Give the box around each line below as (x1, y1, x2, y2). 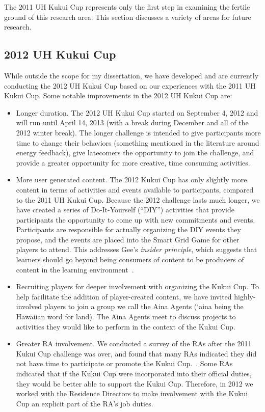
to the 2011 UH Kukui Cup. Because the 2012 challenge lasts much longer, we (16, 194, 260, 205)
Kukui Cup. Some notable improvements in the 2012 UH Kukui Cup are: (4, 90, 232, 101)
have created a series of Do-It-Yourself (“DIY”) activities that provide (16, 204, 234, 215)
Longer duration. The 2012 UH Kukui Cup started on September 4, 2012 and (16, 107, 258, 118)
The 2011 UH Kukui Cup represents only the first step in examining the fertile (4, 2, 250, 12)
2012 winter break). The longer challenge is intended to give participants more (16, 127, 261, 138)
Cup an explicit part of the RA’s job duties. (16, 398, 153, 408)
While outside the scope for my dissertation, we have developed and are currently (4, 70, 259, 80)
